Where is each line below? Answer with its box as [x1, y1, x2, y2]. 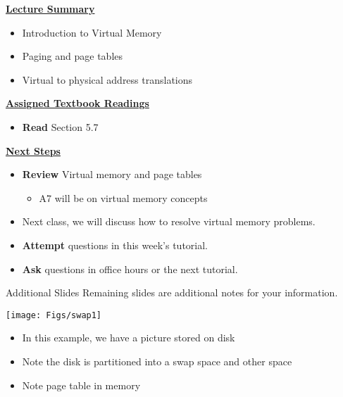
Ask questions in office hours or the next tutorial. [22, 261, 238, 276]
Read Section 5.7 [22, 119, 99, 134]
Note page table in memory [22, 377, 141, 392]
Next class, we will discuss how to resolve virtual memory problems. [22, 214, 316, 229]
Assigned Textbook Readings [6, 96, 149, 111]
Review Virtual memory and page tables [22, 167, 202, 182]
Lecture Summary [6, 1, 95, 15]
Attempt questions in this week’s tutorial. [22, 237, 208, 252]
